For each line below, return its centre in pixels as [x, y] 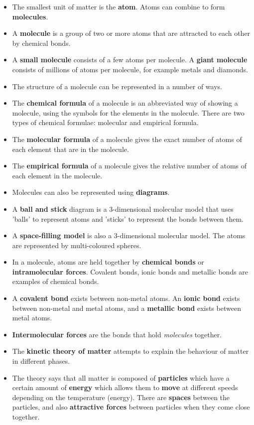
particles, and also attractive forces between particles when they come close [131, 407]
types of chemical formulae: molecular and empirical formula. [105, 122]
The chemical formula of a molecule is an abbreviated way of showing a [125, 103]
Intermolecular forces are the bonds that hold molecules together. [117, 334]
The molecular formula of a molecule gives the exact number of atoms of [127, 139]
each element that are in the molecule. [70, 149]
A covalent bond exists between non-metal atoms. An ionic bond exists [126, 298]
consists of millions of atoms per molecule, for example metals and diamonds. [130, 69]
